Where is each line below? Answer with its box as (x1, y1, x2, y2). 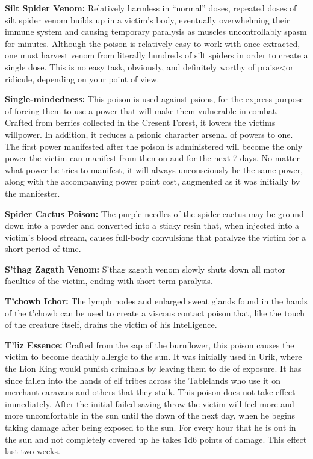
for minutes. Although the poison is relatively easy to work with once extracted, (5, 37, 300, 49)
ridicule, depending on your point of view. (5, 72, 160, 85)
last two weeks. (5, 445, 60, 457)
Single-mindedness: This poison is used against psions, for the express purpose (5, 93, 304, 105)
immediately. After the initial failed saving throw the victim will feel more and (5, 397, 294, 410)
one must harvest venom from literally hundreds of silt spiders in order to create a (5, 49, 308, 61)
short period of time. (5, 242, 81, 255)
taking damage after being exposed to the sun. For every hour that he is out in (5, 421, 296, 433)
